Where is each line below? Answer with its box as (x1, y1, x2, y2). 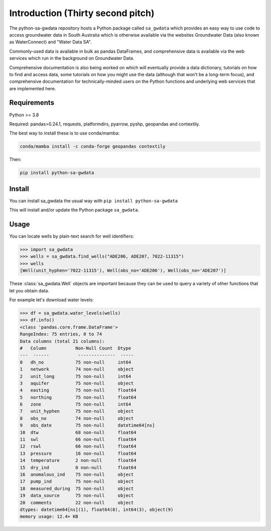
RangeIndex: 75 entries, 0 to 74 (20, 331, 102, 337)
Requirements (9, 98, 55, 107)
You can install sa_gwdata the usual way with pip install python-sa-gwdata (9, 198, 178, 204)
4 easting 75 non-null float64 (20, 388, 137, 393)
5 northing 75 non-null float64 (20, 394, 137, 400)
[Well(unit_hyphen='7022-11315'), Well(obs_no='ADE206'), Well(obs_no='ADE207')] (20, 268, 227, 273)
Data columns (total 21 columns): (20, 338, 105, 344)
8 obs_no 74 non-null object (20, 415, 134, 421)
